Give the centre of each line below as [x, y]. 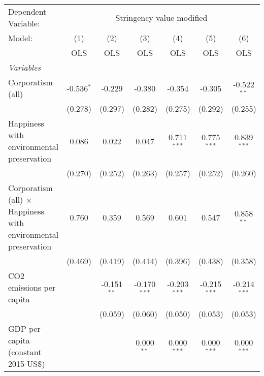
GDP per [24, 328]
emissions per [32, 287]
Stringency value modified [161, 17]
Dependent [27, 11]
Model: [21, 38]
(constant [25, 352]
